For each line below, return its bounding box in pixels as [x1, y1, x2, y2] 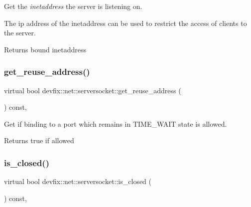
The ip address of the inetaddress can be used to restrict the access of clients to [4, 17, 247, 28]
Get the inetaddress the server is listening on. [4, 1, 142, 11]
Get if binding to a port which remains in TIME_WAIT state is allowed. [4, 118, 227, 129]
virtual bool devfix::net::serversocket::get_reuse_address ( [4, 85, 181, 95]
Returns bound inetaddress [4, 44, 87, 54]
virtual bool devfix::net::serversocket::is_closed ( [4, 176, 152, 187]
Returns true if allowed [4, 135, 74, 146]
